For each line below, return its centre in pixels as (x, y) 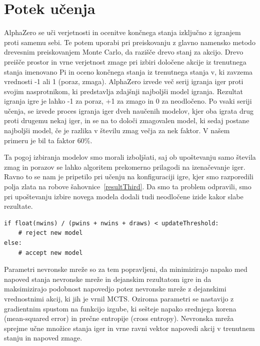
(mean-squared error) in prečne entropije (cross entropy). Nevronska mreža (119, 318)
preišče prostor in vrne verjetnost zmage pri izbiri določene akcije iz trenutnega (125, 61)
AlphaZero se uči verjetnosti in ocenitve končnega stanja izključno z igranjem (122, 32)
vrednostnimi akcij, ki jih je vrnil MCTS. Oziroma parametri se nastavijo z (119, 298)
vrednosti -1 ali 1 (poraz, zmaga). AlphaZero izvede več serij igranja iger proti (124, 81)
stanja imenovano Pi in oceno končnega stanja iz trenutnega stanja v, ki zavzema (128, 71)
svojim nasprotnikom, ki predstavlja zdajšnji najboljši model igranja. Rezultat (123, 91)
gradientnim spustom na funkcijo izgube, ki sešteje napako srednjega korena (120, 308)
